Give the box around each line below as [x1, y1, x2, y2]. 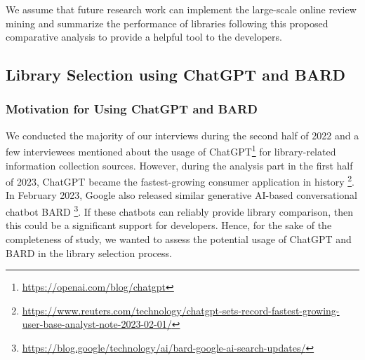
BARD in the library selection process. [6, 245, 172, 260]
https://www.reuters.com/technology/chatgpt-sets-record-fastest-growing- [22, 303, 340, 317]
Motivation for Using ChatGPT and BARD [6, 100, 258, 118]
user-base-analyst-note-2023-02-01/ [22, 317, 172, 331]
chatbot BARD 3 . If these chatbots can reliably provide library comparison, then [6, 202, 353, 219]
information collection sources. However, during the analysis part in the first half [6, 158, 353, 172]
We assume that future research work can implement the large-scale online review [6, 2, 357, 16]
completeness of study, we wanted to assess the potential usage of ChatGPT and [6, 231, 352, 246]
